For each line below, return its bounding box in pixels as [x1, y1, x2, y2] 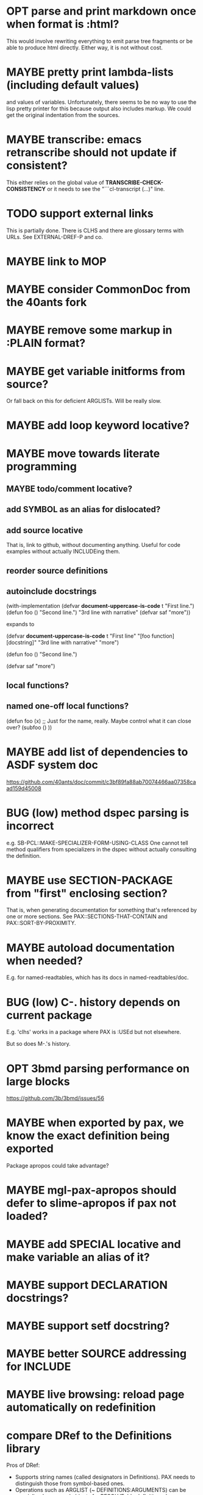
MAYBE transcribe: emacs [6, 133, 142, 147]
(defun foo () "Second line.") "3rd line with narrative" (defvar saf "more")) [6, 608, 191, 616]
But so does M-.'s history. [6, 1040, 71, 1047]
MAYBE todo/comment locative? [6, 483, 133, 494]
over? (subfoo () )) [6, 724, 52, 731]
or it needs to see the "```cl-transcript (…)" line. [47, 185, 165, 193]
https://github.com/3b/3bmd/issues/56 [6, 1094, 105, 1102]
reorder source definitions [6, 565, 109, 576]
